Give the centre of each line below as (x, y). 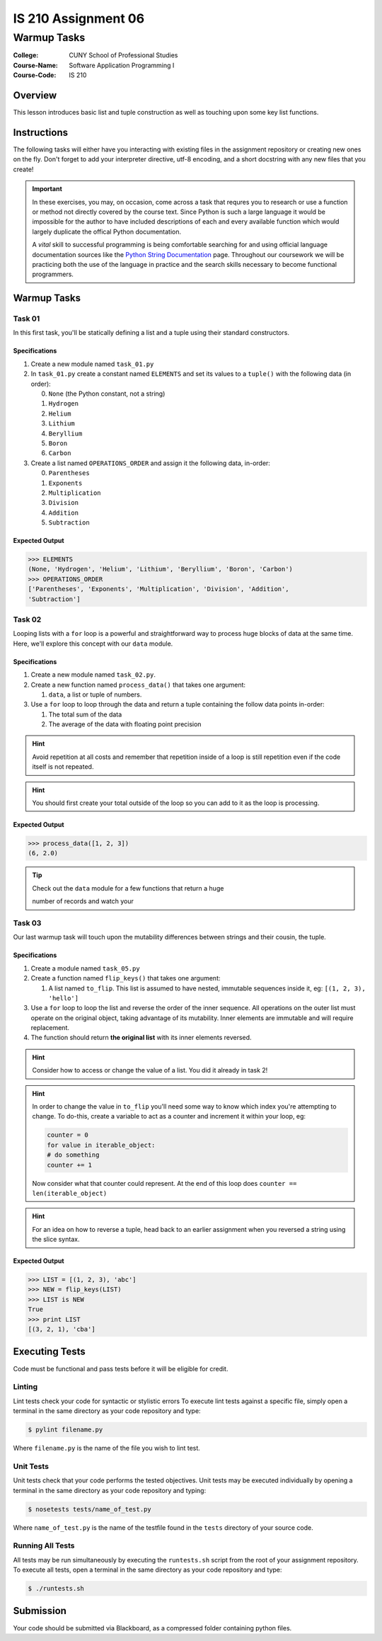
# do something (73, 1155)
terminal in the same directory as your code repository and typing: (110, 1490)
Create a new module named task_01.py (92, 364)
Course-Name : (35, 65)
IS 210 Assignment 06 (79, 18)
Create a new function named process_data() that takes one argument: (138, 685)
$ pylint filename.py (65, 1430)
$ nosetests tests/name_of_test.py (89, 1509)
